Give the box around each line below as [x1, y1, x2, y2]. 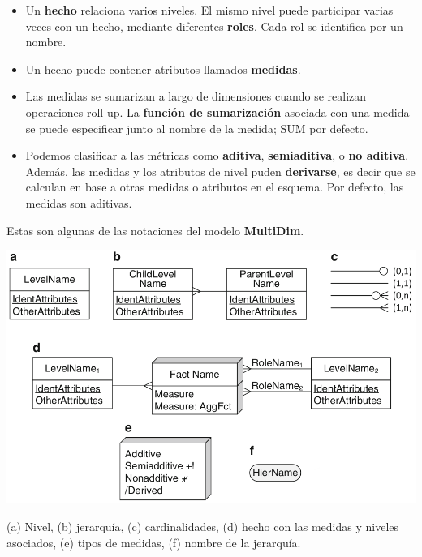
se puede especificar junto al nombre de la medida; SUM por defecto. [25, 119, 368, 136]
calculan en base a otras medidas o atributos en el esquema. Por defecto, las [25, 178, 404, 195]
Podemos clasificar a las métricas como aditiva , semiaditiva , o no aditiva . [25, 147, 409, 164]
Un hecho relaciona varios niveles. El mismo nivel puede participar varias [25, 2, 394, 18]
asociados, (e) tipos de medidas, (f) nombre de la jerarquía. [6, 533, 301, 551]
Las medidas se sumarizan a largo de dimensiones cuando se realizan [25, 88, 367, 105]
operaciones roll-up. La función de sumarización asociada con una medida [25, 103, 410, 120]
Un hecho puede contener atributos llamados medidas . [25, 60, 301, 77]
